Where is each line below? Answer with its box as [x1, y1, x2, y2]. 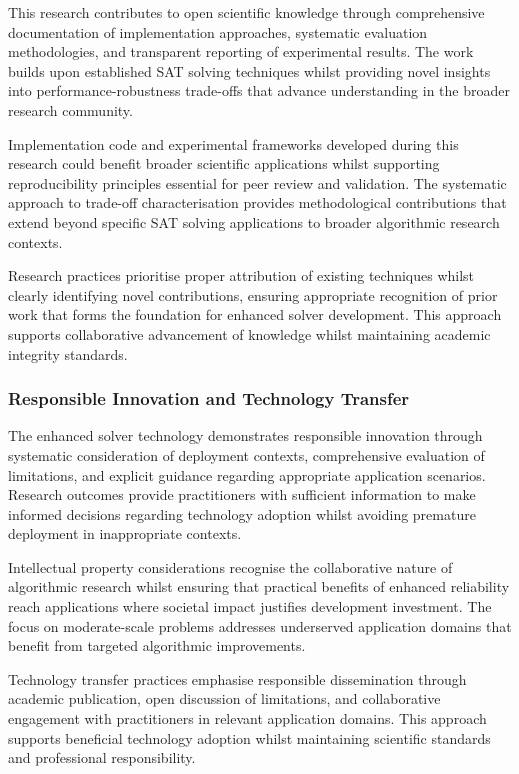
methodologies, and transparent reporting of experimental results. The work [8, 41, 474, 62]
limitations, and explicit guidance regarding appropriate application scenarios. [8, 464, 486, 485]
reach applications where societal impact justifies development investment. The [8, 596, 492, 617]
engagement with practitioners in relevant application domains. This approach [8, 708, 487, 729]
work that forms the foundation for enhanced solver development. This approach [8, 304, 502, 325]
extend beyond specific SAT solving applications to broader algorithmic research [8, 211, 500, 232]
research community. [8, 99, 133, 120]
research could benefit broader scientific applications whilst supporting [8, 153, 440, 174]
